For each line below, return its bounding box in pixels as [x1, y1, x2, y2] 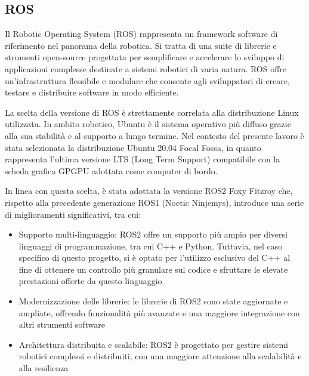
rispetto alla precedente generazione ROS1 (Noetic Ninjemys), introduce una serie [5, 196, 304, 208]
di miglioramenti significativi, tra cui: [5, 208, 141, 220]
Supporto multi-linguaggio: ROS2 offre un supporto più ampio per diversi [18, 228, 288, 241]
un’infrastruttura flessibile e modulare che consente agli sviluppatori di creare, [5, 74, 290, 87]
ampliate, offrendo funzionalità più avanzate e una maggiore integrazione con [18, 306, 300, 319]
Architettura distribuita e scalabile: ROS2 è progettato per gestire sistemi [18, 338, 288, 350]
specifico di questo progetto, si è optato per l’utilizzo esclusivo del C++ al [18, 251, 291, 264]
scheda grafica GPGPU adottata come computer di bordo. [5, 164, 218, 177]
